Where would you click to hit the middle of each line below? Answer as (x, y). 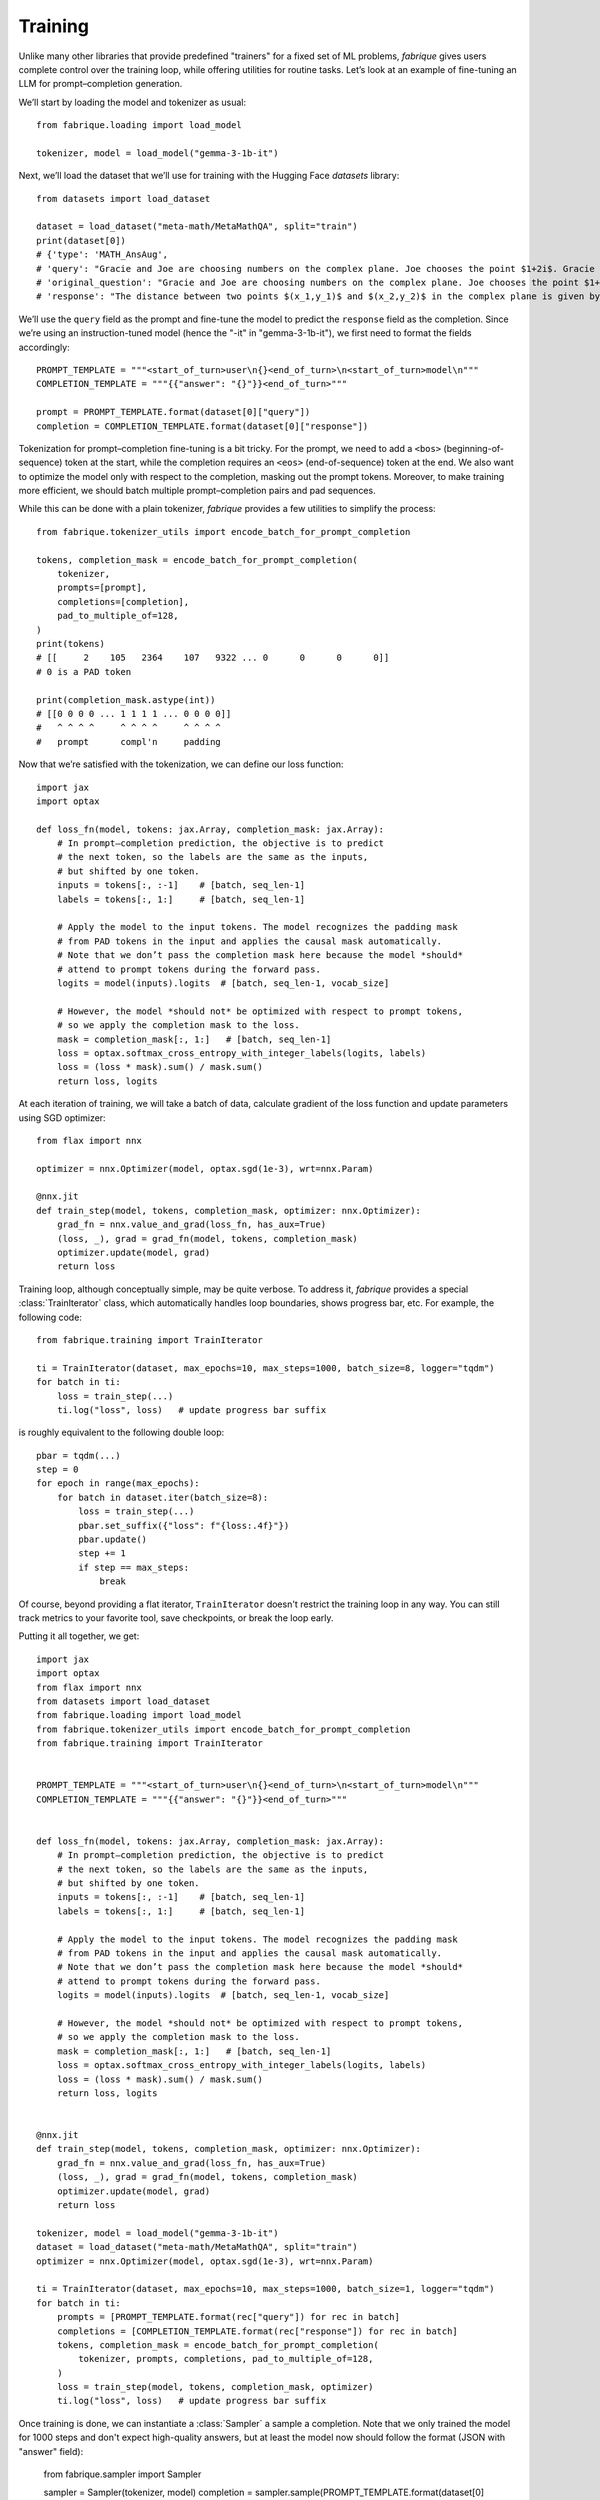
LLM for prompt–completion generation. (100, 84)
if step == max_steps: (134, 1567)
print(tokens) (70, 643)
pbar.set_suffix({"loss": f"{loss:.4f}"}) (184, 1525)
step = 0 (57, 1469)
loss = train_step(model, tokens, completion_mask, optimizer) (215, 2387)
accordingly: (44, 347)
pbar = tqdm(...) (78, 1455)
